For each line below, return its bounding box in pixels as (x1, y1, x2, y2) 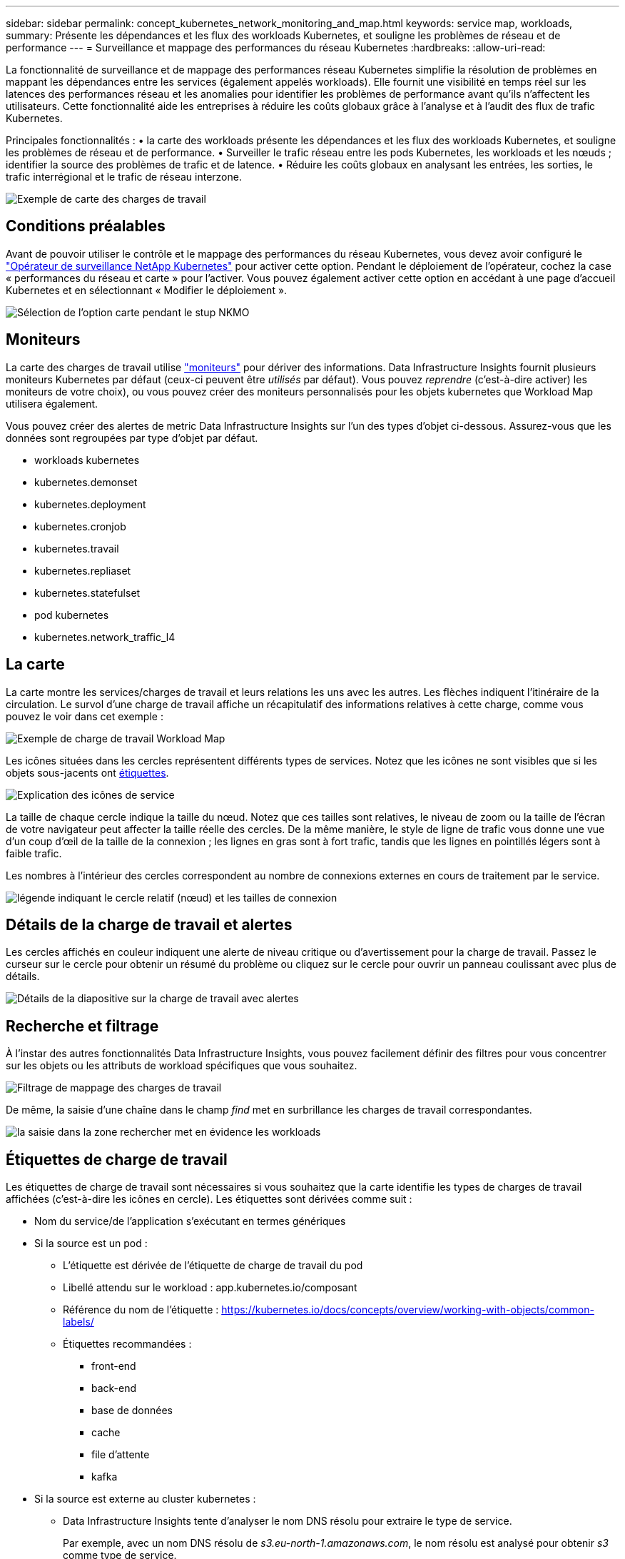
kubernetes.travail (34, 542, 119, 555)
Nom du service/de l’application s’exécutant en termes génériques (34, 1215, 346, 1228)
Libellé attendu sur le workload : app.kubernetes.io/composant (63, 1281, 357, 1294)
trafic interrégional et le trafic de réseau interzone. (6, 171, 242, 183)
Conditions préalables (6, 217, 166, 236)
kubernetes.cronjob (34, 520, 126, 533)
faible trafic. (6, 847, 62, 859)
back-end (91, 1382, 137, 1395)
